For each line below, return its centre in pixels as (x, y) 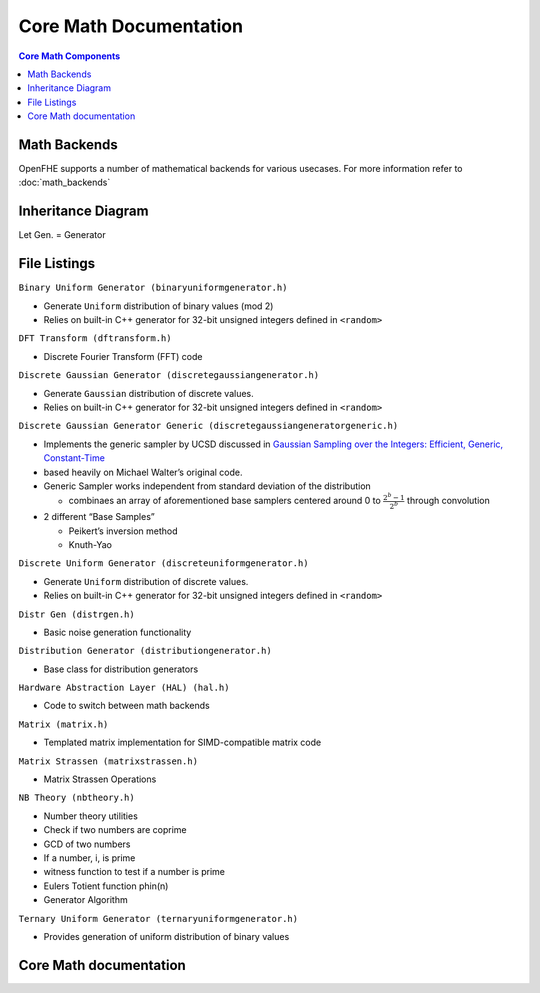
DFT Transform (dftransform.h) (95, 338)
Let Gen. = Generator (62, 235)
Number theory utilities (91, 816)
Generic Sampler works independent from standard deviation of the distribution (207, 486)
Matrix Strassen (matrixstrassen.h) (108, 761)
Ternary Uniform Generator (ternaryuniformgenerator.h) (158, 918)
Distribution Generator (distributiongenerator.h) (145, 651)
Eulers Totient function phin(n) (106, 886)
